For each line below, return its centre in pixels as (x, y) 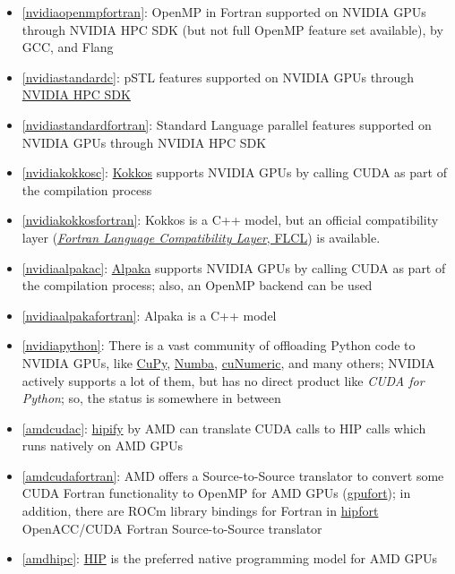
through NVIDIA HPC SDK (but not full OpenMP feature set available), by (232, 29)
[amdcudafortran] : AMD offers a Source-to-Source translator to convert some (233, 475)
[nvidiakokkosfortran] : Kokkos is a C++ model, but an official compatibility (230, 220)
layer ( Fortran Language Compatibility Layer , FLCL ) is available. (201, 237)
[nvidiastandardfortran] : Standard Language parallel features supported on (227, 124)
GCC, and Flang (68, 47)
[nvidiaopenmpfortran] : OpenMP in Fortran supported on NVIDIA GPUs (224, 12)
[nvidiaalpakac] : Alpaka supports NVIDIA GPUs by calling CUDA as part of (234, 267)
